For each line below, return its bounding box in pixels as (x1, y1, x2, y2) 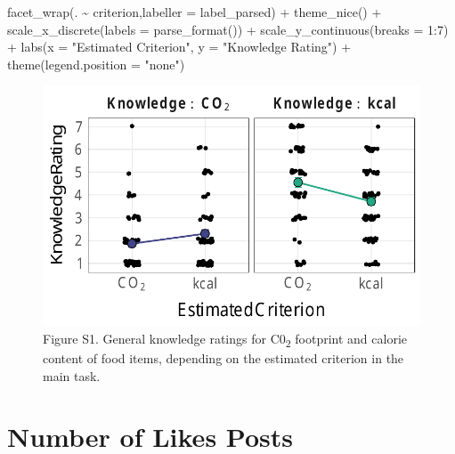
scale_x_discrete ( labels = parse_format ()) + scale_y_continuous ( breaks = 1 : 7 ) (7, 20, 449, 38)
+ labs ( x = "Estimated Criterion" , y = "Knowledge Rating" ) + (7, 37, 352, 56)
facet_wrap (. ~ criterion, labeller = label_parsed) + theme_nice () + (7, 3, 382, 20)
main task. (43, 366, 101, 385)
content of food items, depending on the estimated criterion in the (43, 348, 404, 367)
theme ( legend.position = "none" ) (7, 54, 185, 73)
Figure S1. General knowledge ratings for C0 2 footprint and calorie (43, 328, 407, 350)
